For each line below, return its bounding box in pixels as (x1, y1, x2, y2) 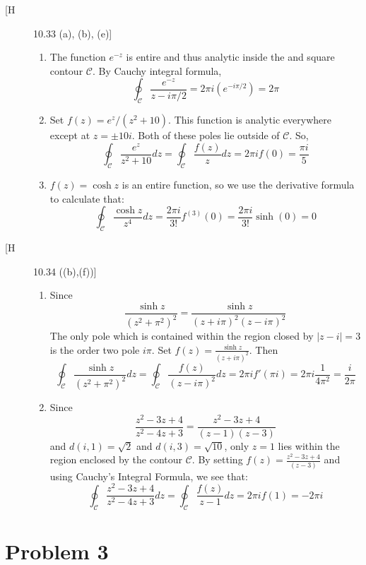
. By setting (191, 452, 243, 467)
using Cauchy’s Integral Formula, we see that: (49, 468, 248, 483)
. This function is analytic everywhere (168, 112, 331, 127)
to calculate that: (49, 191, 124, 206)
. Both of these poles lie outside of (131, 128, 280, 143)
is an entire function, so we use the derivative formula (122, 177, 355, 192)
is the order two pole (49, 342, 140, 357)
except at (49, 128, 90, 143)
